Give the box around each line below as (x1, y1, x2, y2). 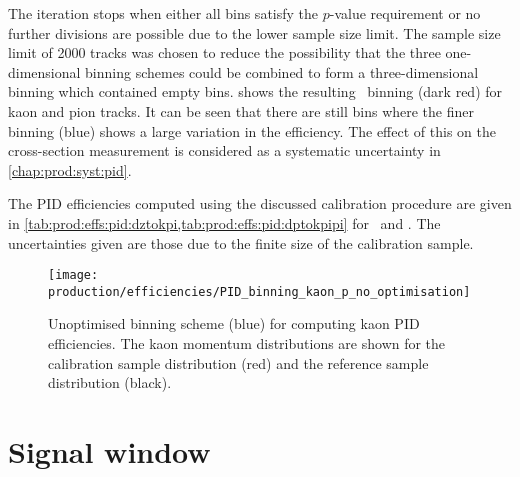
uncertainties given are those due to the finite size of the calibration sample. (8, 232, 474, 253)
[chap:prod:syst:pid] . (8, 159, 132, 180)
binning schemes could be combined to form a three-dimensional (85, 61, 479, 82)
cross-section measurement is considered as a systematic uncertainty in (8, 140, 441, 161)
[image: (48, 268, 99, 283)
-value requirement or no (329, 3, 481, 23)
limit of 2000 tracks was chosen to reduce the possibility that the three (8, 42, 441, 63)
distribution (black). (48, 372, 172, 393)
